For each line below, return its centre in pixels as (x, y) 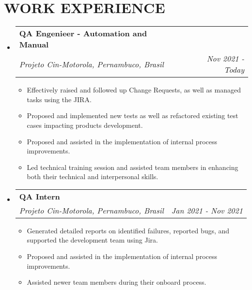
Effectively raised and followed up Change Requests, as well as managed (134, 90)
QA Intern (39, 196)
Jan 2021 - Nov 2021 (207, 210)
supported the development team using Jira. (92, 240)
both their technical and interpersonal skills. (93, 176)
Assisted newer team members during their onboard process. (117, 282)
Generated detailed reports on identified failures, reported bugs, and (128, 230)
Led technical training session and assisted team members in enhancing (133, 167)
